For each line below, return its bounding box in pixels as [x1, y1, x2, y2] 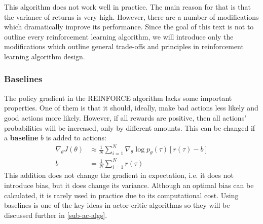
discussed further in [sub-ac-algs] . [4, 209, 107, 220]
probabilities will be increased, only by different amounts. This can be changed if [4, 122, 255, 133]
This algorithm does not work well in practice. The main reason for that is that [4, 2, 251, 12]
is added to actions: [46, 132, 106, 143]
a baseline [4, 132, 39, 143]
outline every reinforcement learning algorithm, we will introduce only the [4, 31, 234, 42]
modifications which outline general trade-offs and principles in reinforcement [4, 41, 244, 52]
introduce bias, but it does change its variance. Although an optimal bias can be [4, 180, 254, 190]
